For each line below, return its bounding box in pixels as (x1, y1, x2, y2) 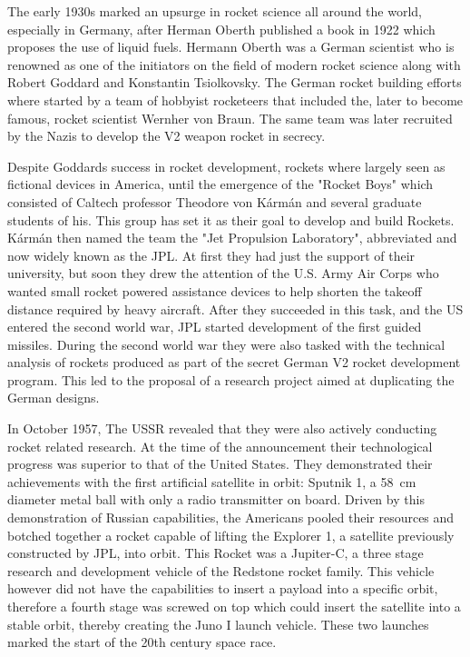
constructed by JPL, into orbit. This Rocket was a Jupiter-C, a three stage (7, 543, 424, 562)
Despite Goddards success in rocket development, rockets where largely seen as (7, 156, 446, 175)
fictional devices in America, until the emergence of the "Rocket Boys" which (7, 174, 434, 194)
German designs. (7, 388, 100, 407)
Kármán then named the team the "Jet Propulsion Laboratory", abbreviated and (7, 228, 457, 247)
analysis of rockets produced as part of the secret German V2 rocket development (7, 353, 461, 372)
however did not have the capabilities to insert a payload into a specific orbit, (7, 579, 438, 598)
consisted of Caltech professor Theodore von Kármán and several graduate (7, 192, 422, 211)
